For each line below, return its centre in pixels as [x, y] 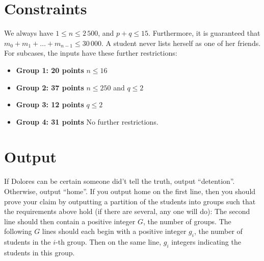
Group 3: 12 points [50, 104]
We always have [29, 33]
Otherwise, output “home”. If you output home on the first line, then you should [130, 191]
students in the [28, 242]
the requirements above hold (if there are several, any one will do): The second [127, 211]
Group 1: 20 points [50, 70]
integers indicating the [206, 242]
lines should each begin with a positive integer [114, 231]
